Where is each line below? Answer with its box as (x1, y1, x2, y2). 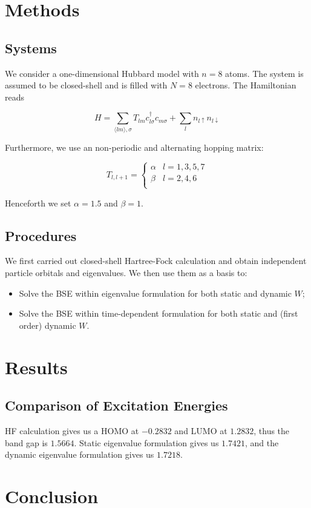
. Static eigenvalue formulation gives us (74, 436, 219, 449)
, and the (244, 436, 279, 449)
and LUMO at (174, 424, 228, 437)
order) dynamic (19, 318, 76, 331)
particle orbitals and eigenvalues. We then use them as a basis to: (5, 266, 247, 279)
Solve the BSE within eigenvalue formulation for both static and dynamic (19, 286, 292, 299)
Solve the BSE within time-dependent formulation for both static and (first (19, 307, 298, 320)
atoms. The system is (225, 67, 304, 79)
